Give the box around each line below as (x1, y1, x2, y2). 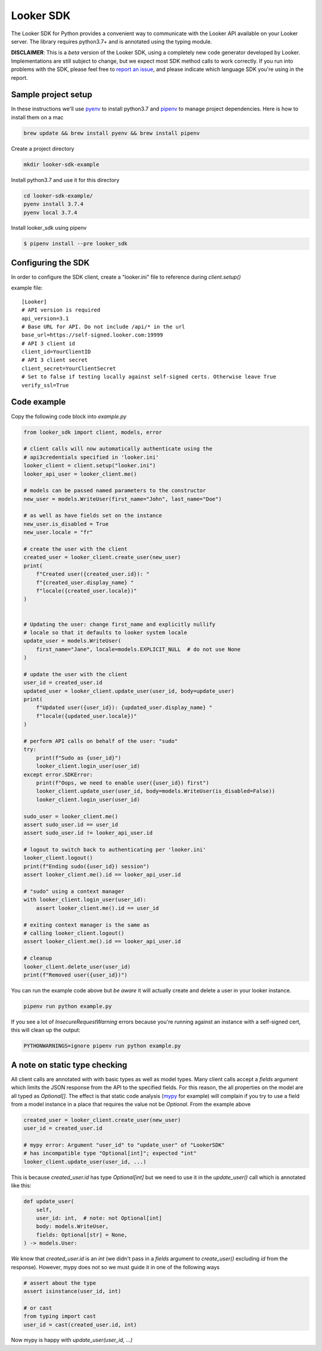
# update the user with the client (23, 671, 128, 677)
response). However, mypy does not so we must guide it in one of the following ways (11, 1263, 220, 1270)
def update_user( (23, 1198, 75, 1205)
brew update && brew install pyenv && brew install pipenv (23, 129, 200, 137)
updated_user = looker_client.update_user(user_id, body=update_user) (23, 687, 235, 695)
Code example (11, 397, 66, 407)
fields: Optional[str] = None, (36, 1231, 128, 1238)
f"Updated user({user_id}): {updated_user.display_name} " (36, 704, 213, 711)
